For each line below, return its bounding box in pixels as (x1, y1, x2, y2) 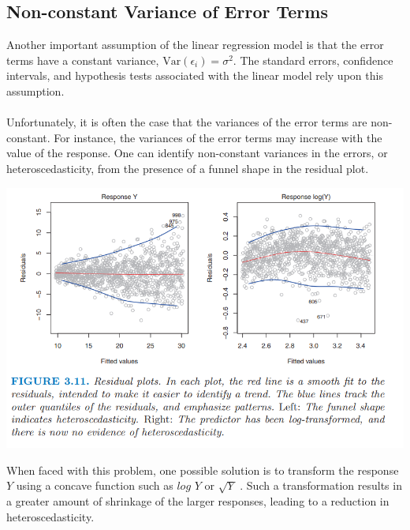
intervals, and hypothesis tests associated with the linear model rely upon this (6, 67, 383, 84)
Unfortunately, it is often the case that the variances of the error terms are (6, 114, 367, 130)
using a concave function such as (16, 477, 173, 494)
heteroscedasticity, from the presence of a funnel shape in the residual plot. (6, 160, 369, 176)
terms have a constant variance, (6, 51, 159, 68)
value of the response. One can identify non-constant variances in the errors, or (6, 145, 388, 161)
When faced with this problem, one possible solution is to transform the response (6, 461, 399, 478)
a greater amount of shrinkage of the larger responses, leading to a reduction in (6, 492, 389, 509)
